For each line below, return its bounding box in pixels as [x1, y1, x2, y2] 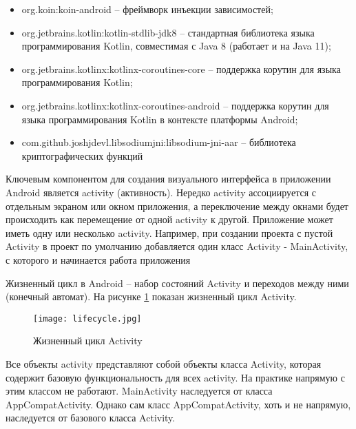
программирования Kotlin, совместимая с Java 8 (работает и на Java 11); [21, 39, 331, 53]
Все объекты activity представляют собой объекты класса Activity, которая [6, 356, 322, 370]
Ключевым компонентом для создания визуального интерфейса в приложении [6, 171, 331, 186]
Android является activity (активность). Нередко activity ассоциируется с [6, 185, 316, 199]
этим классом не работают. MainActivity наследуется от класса [6, 384, 273, 398]
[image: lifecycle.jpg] [33, 313, 142, 324]
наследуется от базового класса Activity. [6, 410, 176, 425]
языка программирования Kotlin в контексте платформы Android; [21, 112, 298, 126]
